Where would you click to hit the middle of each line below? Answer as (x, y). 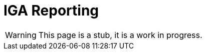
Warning (21, 35)
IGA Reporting (51, 10)
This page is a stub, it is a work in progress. (120, 35)
